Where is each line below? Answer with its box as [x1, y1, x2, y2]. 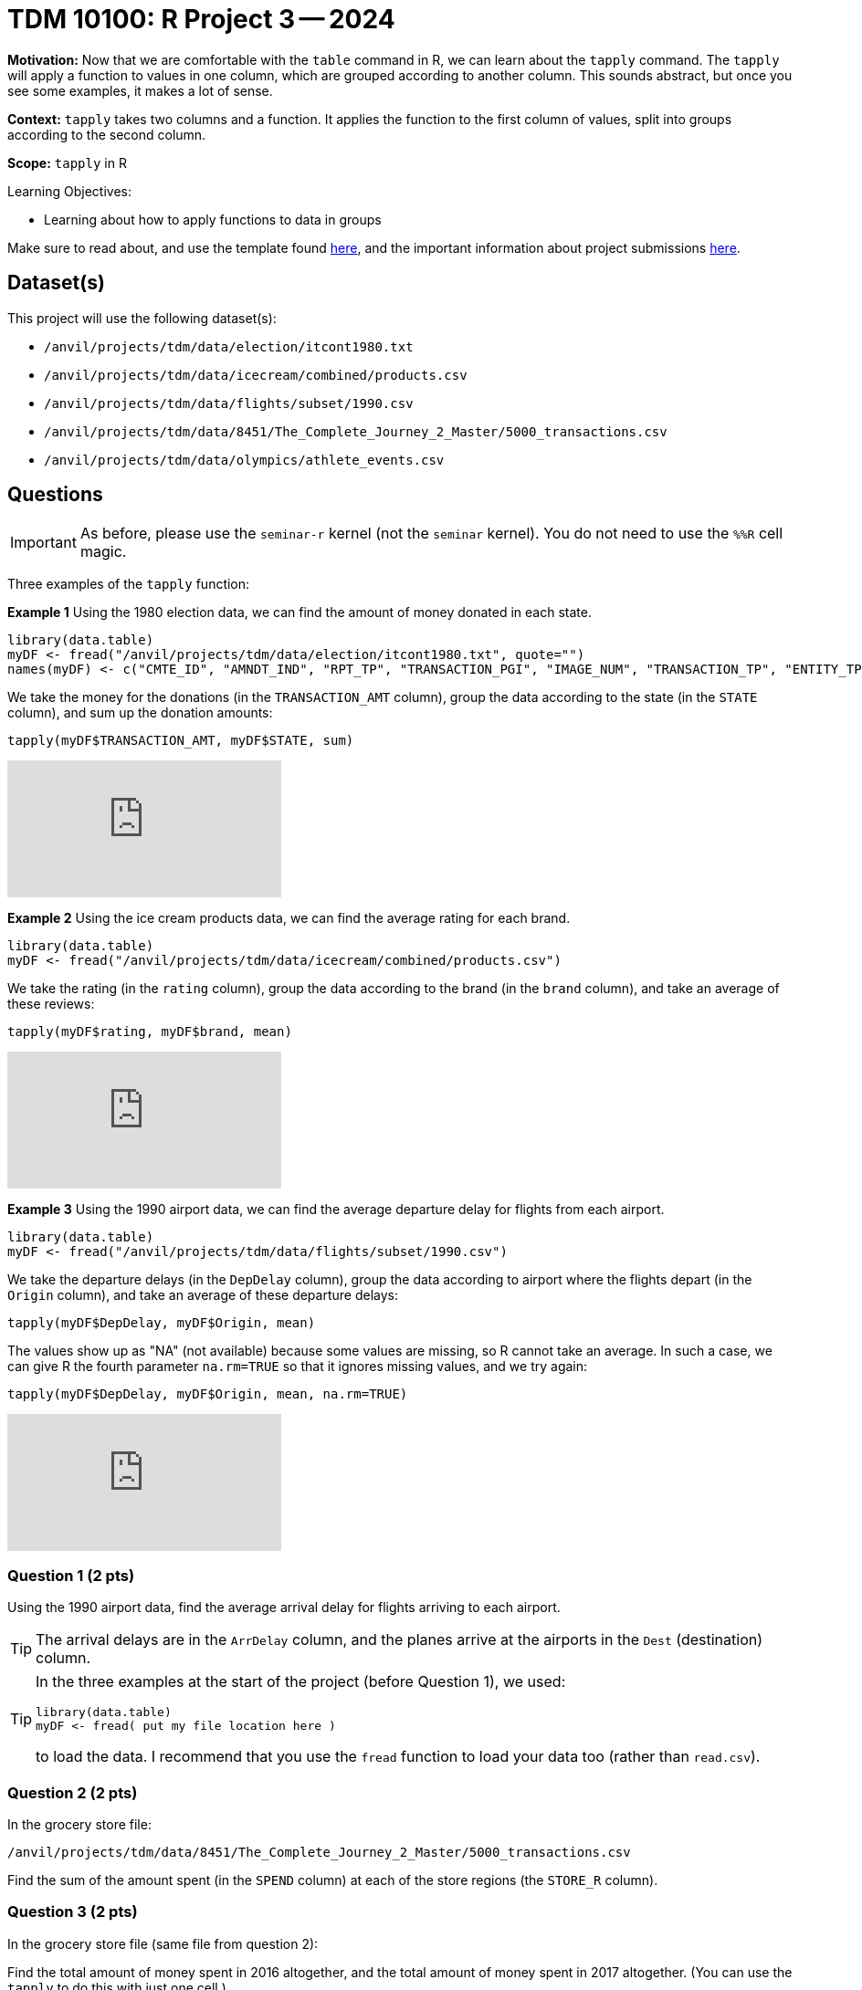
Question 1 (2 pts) [7, 1566, 135, 1585]
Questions [7, 483, 103, 507]
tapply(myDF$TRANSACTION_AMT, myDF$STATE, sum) [7, 733, 354, 749]
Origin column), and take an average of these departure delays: [7, 1287, 398, 1304]
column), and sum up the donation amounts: [7, 705, 273, 721]
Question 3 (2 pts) [7, 1902, 138, 1922]
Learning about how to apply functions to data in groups [44, 211, 382, 227]
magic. [79, 542, 127, 561]
